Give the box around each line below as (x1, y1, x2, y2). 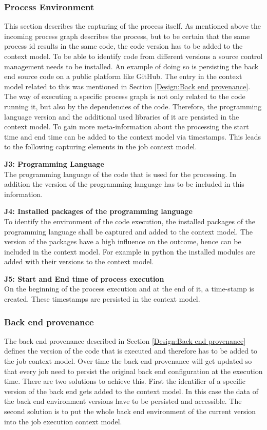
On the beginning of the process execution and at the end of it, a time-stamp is (4, 283, 254, 294)
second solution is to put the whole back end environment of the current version (4, 406, 256, 417)
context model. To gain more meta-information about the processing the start (4, 121, 249, 132)
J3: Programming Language (4, 158, 104, 169)
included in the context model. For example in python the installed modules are (4, 246, 256, 257)
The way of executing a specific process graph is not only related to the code (4, 91, 245, 102)
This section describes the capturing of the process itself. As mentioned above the (4, 21, 261, 31)
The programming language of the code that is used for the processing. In (4, 168, 236, 179)
